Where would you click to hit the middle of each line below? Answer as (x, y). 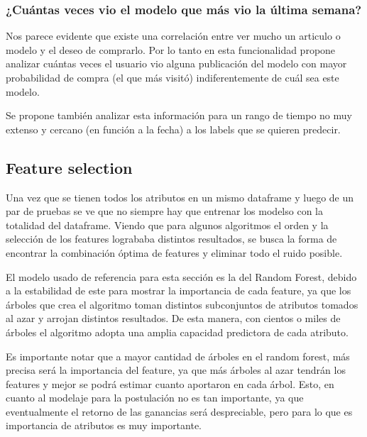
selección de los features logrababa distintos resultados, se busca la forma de (171, 239)
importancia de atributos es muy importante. (104, 425)
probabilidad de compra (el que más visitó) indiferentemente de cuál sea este (172, 77)
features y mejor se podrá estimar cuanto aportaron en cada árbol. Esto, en (170, 383)
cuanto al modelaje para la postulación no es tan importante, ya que (155, 398)
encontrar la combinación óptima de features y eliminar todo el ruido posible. (174, 252)
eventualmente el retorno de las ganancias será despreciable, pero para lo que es (179, 411)
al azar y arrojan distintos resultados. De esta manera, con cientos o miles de (173, 318)
